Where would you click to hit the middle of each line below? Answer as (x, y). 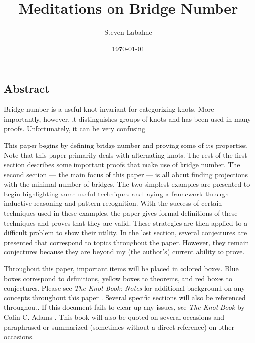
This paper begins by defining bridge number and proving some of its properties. (126, 145)
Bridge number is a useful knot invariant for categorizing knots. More (109, 109)
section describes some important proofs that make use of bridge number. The (122, 165)
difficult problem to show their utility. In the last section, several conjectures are (126, 232)
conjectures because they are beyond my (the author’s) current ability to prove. (124, 252)
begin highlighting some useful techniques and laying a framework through (117, 193)
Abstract (27, 88)
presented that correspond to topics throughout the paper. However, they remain (127, 242)
